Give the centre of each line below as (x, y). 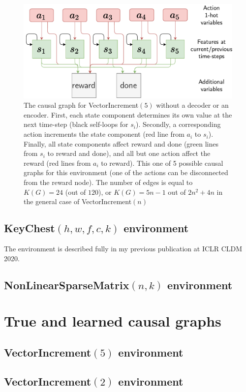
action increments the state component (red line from (104, 134)
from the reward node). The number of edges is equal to (108, 182)
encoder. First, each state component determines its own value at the (128, 114)
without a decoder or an (192, 105)
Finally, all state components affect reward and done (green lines (121, 143)
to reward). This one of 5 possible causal (162, 163)
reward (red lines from (57, 163)
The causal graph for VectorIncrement (81, 105)
